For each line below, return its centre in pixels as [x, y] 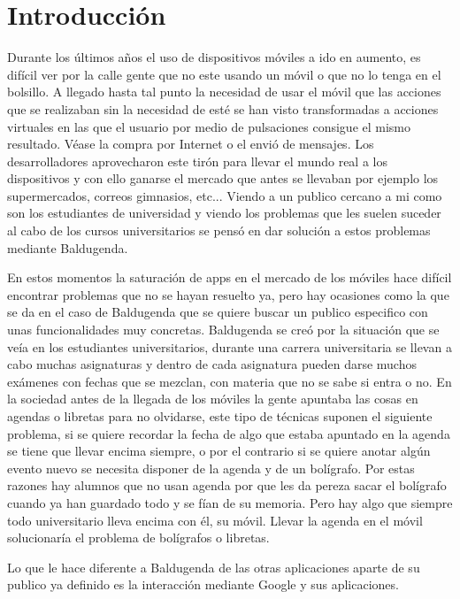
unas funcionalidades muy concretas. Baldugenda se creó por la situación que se [223, 330]
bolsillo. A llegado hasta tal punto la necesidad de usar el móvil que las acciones [224, 92]
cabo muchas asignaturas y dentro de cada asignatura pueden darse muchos [212, 364]
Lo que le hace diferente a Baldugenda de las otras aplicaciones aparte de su [214, 567]
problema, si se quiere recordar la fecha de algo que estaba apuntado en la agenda [229, 433]
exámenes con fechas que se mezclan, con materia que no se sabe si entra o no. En [230, 381]
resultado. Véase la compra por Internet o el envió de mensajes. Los [191, 144]
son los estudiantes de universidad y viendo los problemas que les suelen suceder [224, 213]
